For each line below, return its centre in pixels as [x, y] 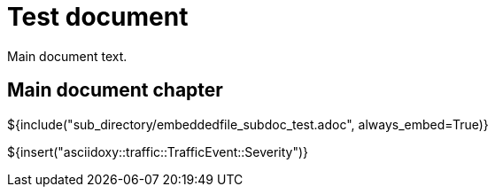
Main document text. [67, 56]
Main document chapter [115, 90]
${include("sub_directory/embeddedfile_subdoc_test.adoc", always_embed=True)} [248, 124]
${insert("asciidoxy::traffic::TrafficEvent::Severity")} [158, 151]
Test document [98, 17]
